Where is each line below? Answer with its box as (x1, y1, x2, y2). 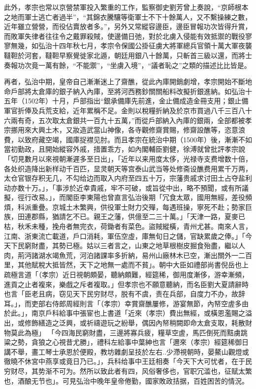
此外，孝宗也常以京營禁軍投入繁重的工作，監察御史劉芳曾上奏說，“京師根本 (4, 2, 249, 12)
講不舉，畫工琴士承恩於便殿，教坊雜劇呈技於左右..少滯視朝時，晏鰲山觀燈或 (4, 346, 249, 357)
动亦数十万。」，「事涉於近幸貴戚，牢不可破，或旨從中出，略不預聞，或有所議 (4, 182, 249, 193)
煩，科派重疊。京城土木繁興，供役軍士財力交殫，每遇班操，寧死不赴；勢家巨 (4, 201, 252, 212)
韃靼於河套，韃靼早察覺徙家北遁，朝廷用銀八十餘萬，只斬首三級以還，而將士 (4, 50, 252, 60)
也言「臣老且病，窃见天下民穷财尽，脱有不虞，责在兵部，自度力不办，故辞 (4, 289, 245, 299)
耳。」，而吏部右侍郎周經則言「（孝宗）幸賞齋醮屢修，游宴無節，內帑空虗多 (4, 298, 242, 308)
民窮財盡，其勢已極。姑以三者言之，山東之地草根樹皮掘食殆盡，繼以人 (17, 240, 245, 251)
